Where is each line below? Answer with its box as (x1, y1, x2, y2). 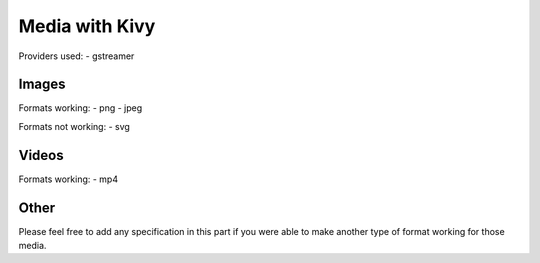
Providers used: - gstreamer (18, 50, 135, 62)
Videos (18, 146, 64, 164)
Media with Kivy (18, 15, 156, 37)
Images (18, 76, 66, 93)
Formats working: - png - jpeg (18, 102, 143, 114)
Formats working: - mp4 (18, 173, 119, 185)
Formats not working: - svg (18, 120, 130, 132)
